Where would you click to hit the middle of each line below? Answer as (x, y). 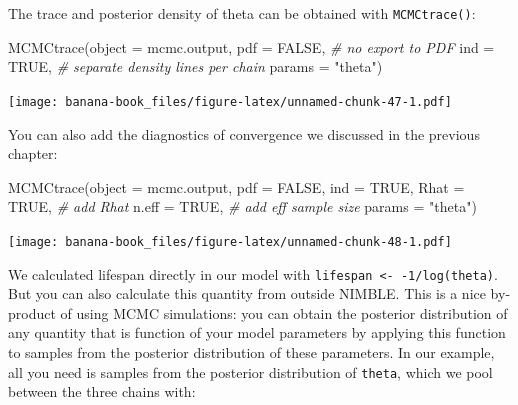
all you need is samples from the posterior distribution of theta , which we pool (250, 371)
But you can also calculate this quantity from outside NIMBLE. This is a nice (247, 293)
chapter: (33, 153)
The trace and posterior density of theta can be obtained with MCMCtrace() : (242, 13)
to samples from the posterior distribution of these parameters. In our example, (251, 351)
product (32, 312)
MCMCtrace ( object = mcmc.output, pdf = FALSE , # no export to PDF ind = (251, 46)
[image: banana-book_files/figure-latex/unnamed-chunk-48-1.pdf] (230, 241)
